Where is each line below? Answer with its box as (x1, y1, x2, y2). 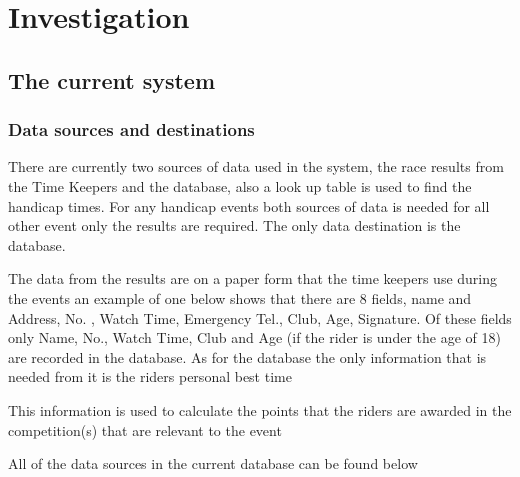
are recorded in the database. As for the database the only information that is (8, 346, 487, 367)
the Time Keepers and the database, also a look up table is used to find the (8, 175, 472, 196)
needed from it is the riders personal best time (8, 366, 292, 387)
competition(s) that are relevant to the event (8, 419, 282, 440)
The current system (8, 64, 216, 95)
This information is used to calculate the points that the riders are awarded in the (8, 399, 512, 420)
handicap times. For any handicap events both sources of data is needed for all (8, 195, 490, 216)
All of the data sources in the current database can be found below (8, 453, 418, 474)
